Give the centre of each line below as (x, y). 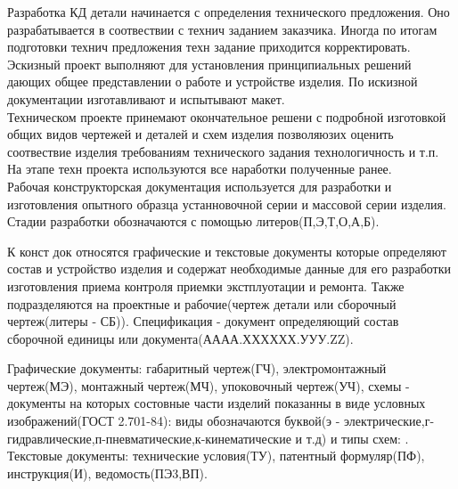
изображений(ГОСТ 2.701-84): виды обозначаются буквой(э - (174, 421)
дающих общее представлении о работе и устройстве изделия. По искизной (213, 81)
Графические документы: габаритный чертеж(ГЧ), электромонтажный (197, 368)
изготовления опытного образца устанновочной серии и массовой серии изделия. (227, 204)
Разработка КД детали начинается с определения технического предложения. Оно (229, 12)
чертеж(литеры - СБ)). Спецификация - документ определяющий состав (203, 321)
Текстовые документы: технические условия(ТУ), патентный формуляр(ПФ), (216, 456)
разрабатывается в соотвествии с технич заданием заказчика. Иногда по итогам (222, 29)
